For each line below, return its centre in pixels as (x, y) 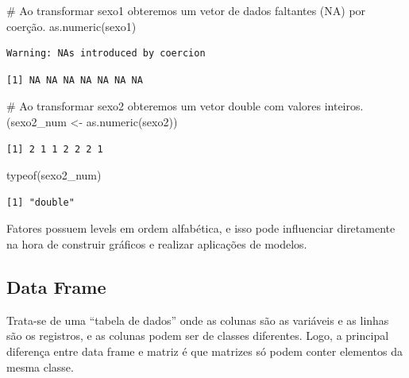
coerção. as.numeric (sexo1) (71, 26)
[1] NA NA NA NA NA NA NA (75, 80)
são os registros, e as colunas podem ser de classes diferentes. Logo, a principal (198, 336)
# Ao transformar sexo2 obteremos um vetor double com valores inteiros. (185, 106)
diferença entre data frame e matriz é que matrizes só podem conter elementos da (204, 351)
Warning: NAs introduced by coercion (106, 54)
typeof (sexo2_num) (54, 175)
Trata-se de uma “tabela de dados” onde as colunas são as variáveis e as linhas (198, 320)
